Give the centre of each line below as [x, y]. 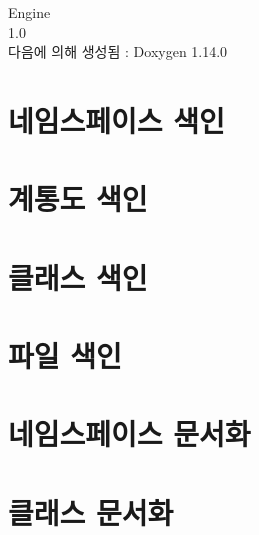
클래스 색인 [78, 276]
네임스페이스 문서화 [129, 433]
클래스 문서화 [91, 511]
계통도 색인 [78, 198]
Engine [29, 12]
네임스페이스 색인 [116, 119]
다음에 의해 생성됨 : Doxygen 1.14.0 [118, 51]
